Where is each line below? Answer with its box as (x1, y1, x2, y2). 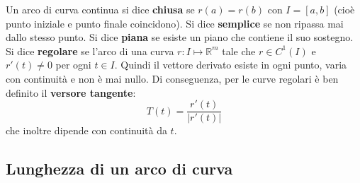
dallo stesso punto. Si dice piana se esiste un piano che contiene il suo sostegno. (6, 30, 354, 45)
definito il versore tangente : (6, 85, 136, 100)
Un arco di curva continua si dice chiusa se (6, 2, 195, 16)
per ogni (55, 57, 91, 72)
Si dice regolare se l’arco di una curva (6, 43, 174, 58)
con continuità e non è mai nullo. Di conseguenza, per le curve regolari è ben (6, 71, 339, 85)
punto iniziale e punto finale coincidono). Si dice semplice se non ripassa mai (6, 16, 344, 30)
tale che (222, 43, 256, 58)
